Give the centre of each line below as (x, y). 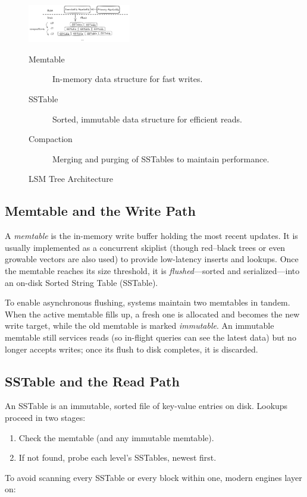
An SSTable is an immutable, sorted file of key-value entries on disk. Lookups (146, 406)
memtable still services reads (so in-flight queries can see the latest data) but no (151, 337)
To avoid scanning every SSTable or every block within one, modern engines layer (153, 477)
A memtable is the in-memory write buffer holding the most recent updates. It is (151, 236)
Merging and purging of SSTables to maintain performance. (161, 158)
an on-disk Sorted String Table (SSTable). (82, 282)
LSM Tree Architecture (71, 179)
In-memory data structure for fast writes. (128, 79)
